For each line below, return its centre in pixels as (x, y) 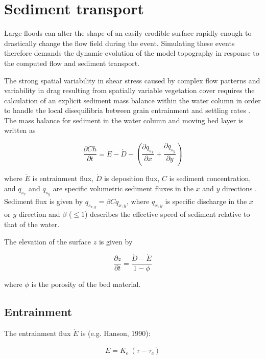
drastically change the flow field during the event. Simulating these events (119, 43)
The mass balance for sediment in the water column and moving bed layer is (124, 120)
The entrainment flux (38, 333)
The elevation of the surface (48, 241)
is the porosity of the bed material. (86, 284)
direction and (39, 214)
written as (20, 130)
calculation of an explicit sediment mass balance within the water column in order (132, 100)
